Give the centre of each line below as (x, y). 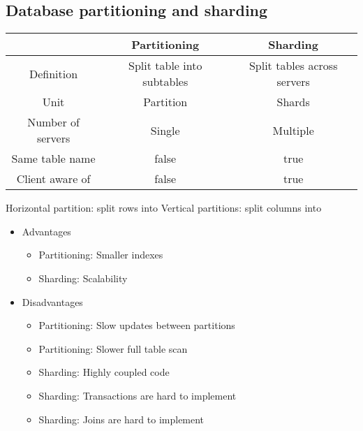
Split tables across (293, 66)
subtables (165, 82)
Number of (53, 122)
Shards (293, 102)
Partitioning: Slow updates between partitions (137, 325)
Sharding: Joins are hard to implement (121, 419)
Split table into (165, 66)
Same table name (53, 159)
